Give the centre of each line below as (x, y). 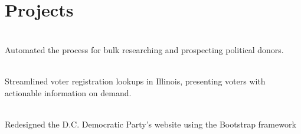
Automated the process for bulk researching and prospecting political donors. (144, 49)
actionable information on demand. (68, 92)
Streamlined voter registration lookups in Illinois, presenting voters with (135, 81)
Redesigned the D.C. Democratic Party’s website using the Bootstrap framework (150, 124)
